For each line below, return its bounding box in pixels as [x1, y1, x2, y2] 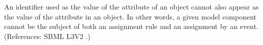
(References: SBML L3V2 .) [4, 30, 91, 41]
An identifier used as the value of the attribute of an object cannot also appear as [4, 1, 259, 11]
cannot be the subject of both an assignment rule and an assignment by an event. [4, 21, 258, 31]
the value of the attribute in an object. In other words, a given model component [4, 11, 257, 21]
